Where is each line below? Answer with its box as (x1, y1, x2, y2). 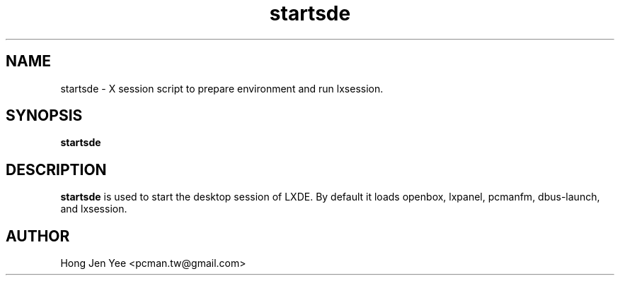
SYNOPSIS (6, 107, 83, 125)
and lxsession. (60, 203, 127, 215)
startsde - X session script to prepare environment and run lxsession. (60, 82, 384, 95)
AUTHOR (6, 227, 70, 245)
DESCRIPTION (6, 160, 107, 179)
